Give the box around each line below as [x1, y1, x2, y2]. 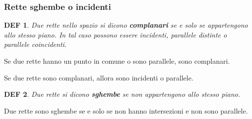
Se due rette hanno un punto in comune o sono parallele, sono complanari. [4, 56, 230, 66]
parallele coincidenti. [4, 39, 67, 49]
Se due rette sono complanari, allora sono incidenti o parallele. [4, 72, 193, 82]
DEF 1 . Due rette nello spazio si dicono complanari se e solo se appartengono [4, 20, 248, 30]
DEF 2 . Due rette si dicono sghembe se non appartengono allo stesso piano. [4, 89, 241, 99]
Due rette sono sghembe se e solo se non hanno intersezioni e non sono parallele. [4, 105, 248, 116]
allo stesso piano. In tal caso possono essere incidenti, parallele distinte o [4, 29, 227, 40]
